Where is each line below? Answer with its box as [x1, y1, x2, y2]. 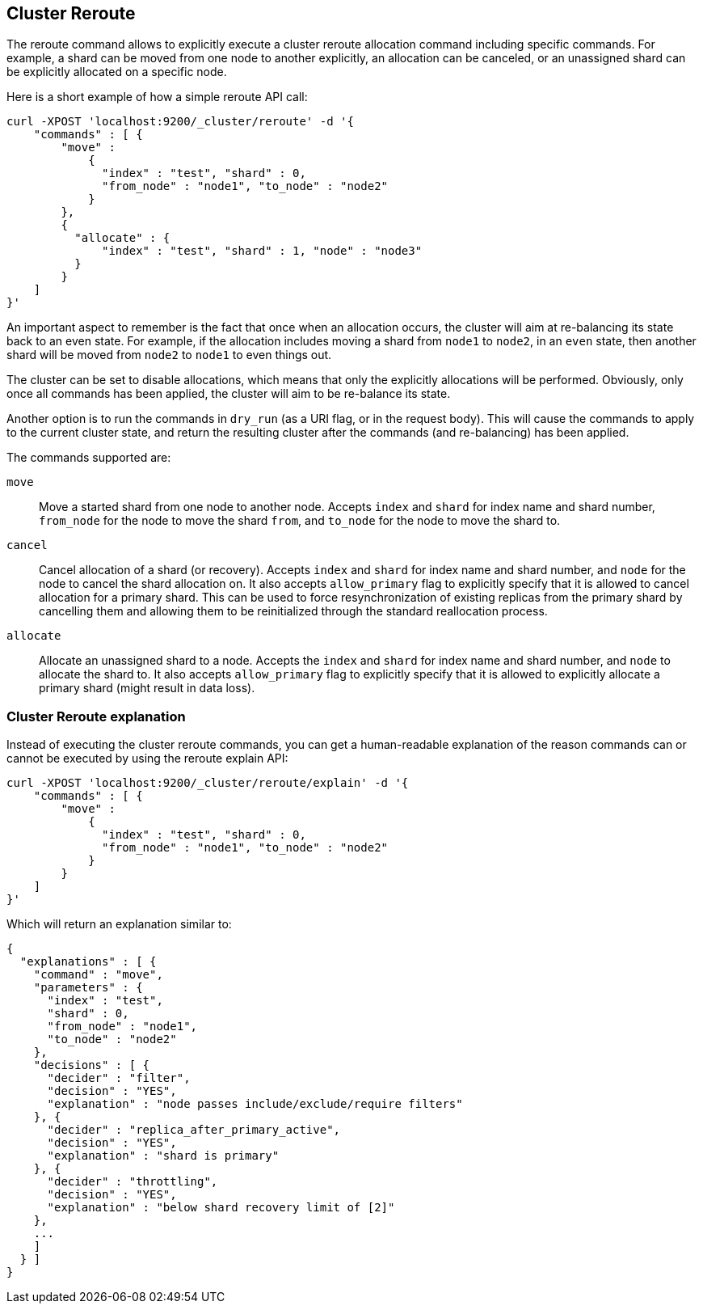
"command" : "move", [33, 968, 163, 982]
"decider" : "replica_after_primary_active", [47, 1123, 341, 1137]
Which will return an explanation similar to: [6, 917, 232, 932]
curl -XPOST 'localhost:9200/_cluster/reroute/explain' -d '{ [6, 776, 409, 790]
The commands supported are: [6, 450, 171, 465]
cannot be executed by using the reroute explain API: [6, 751, 288, 766]
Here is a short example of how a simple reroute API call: [6, 90, 308, 104]
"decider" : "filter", [47, 1071, 191, 1085]
